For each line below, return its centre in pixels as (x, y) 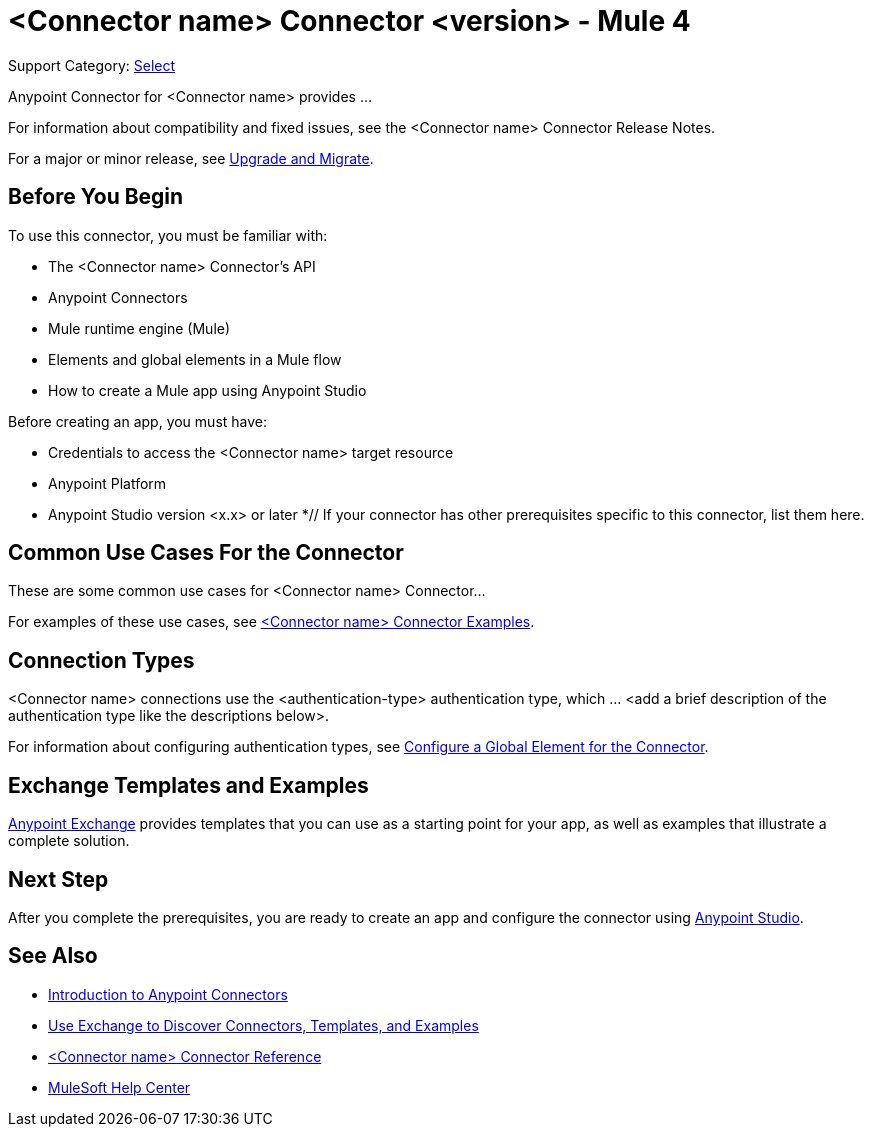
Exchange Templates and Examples (188, 785)
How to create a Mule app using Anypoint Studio (207, 390)
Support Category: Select (92, 65)
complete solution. (69, 841)
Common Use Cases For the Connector (206, 553)
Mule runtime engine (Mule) (139, 328)
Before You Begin (96, 197)
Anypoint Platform (107, 483)
